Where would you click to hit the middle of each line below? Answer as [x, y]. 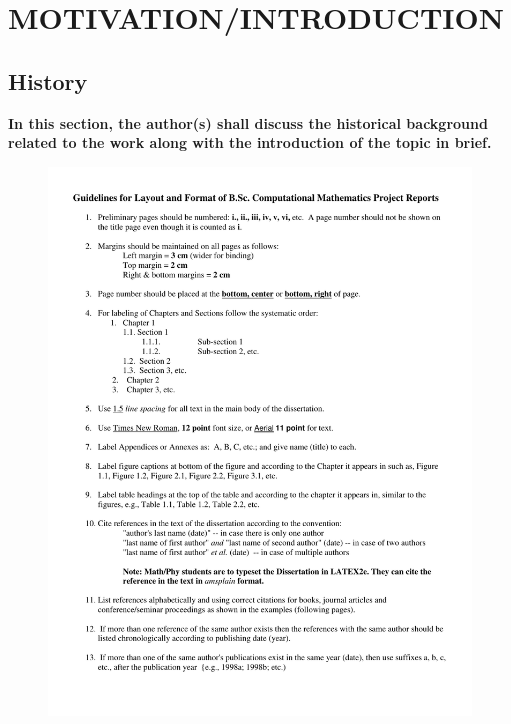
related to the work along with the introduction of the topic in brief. [250, 142]
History [48, 80]
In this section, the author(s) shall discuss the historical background [248, 122]
